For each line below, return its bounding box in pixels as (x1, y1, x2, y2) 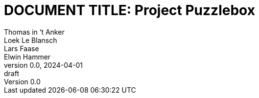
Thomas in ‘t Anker (4, 27, 65, 36)
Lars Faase (4, 44, 39, 53)
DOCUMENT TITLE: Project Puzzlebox (4, 2, 255, 19)
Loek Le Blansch (4, 36, 57, 44)
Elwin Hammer (4, 52, 51, 61)
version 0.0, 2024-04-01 (4, 60, 83, 69)
